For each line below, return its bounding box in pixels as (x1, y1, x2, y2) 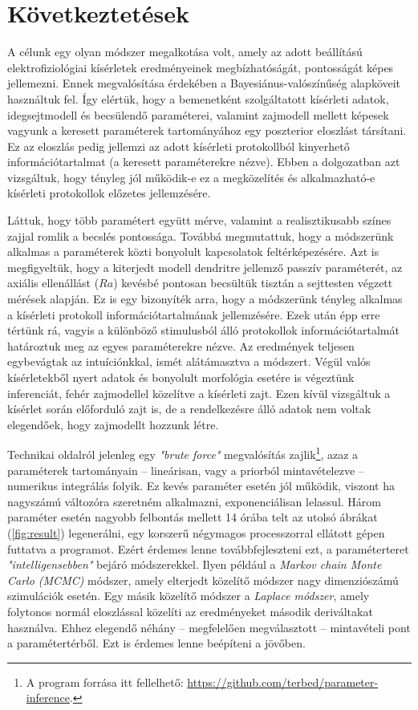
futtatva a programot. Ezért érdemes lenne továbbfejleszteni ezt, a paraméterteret (7, 540, 409, 557)
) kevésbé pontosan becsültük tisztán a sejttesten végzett (113, 274, 393, 291)
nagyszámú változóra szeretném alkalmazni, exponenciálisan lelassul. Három (7, 493, 381, 509)
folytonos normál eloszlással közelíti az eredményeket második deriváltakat (7, 602, 373, 619)
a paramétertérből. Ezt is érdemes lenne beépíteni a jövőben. (7, 635, 306, 651)
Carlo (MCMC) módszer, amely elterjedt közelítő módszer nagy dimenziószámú (7, 571, 399, 588)
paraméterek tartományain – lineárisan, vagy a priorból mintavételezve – (7, 461, 364, 478)
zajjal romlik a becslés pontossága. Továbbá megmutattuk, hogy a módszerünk (7, 227, 394, 244)
